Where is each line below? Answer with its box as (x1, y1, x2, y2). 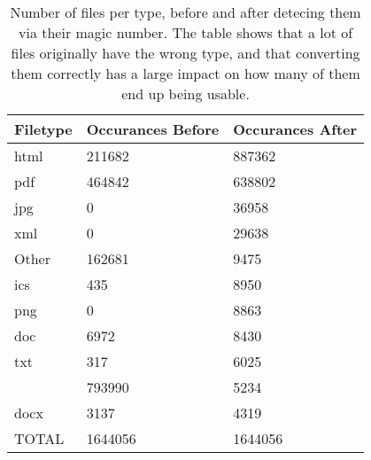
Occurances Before (86, 119, 220, 139)
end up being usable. (121, 83, 250, 104)
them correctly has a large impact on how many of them (11, 63, 360, 83)
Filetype (14, 119, 73, 139)
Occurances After (233, 119, 358, 139)
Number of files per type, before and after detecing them (10, 2, 361, 22)
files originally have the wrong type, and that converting (11, 43, 360, 63)
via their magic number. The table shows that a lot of (18, 22, 353, 43)
